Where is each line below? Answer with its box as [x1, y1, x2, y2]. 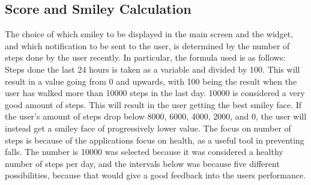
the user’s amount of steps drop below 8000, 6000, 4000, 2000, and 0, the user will [5, 110, 307, 123]
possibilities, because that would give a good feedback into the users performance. [5, 169, 306, 181]
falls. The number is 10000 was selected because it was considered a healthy [5, 145, 283, 158]
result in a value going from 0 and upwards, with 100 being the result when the [5, 74, 297, 87]
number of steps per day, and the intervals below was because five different [5, 157, 280, 169]
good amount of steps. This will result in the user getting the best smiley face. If [5, 98, 302, 111]
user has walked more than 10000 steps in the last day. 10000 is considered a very [5, 86, 305, 99]
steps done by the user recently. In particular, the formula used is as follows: [5, 51, 286, 64]
